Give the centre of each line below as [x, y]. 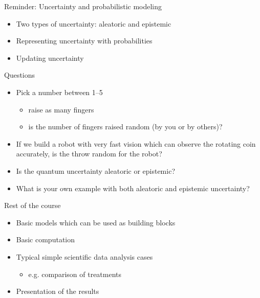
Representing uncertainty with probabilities [84, 41]
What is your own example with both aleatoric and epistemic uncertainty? [133, 188]
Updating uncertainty [50, 58]
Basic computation [46, 239]
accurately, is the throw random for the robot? [89, 154]
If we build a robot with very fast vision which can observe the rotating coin [136, 143]
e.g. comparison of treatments [75, 274]
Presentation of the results [58, 291]
